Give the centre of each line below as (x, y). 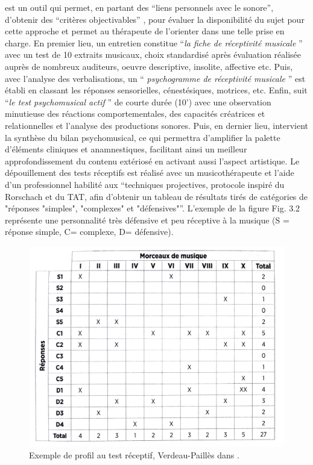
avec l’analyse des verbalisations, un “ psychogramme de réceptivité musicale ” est (155, 78)
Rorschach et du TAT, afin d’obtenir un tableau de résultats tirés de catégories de (156, 196)
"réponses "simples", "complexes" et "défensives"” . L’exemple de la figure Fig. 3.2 (153, 208)
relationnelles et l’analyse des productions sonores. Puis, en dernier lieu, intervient (157, 125)
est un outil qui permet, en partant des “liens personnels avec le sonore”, (139, 7)
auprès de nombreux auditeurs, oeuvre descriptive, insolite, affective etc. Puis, (149, 66)
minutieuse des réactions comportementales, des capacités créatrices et (135, 114)
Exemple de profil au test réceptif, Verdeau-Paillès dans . (134, 454)
